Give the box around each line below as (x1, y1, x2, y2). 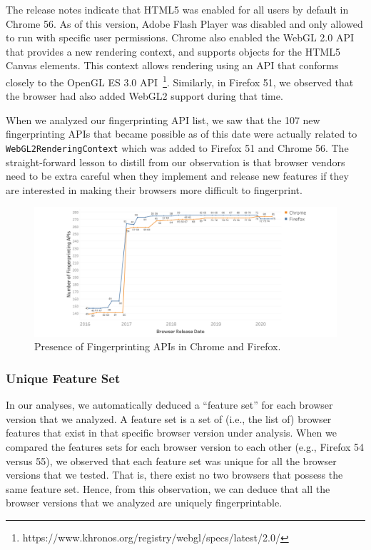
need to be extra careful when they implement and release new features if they (6, 168, 349, 183)
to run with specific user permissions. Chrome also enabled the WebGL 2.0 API (6, 30, 354, 45)
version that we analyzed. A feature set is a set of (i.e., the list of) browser (6, 411, 332, 426)
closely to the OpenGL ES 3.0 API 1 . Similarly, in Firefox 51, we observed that (6, 72, 354, 89)
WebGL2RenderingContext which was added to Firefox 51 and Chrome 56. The (6, 141, 349, 155)
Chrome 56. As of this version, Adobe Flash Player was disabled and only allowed (6, 16, 363, 31)
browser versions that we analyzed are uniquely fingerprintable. (6, 495, 283, 510)
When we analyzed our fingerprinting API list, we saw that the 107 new (6, 112, 320, 127)
